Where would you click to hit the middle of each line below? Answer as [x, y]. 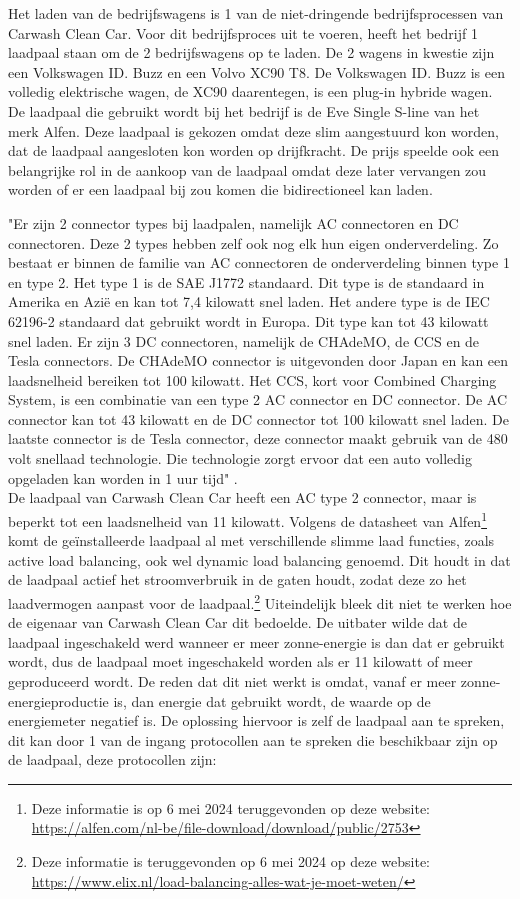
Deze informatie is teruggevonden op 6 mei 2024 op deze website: [230, 861]
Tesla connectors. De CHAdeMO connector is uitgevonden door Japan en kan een [258, 360]
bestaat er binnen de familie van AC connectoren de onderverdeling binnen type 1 [259, 262]
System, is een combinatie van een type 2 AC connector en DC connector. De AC [258, 399]
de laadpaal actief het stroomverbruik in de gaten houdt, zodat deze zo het [237, 579]
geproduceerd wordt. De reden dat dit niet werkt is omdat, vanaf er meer [232, 680]
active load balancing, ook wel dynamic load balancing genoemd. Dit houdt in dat [259, 559]
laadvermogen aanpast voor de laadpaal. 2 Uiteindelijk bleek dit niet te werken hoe [260, 601]
